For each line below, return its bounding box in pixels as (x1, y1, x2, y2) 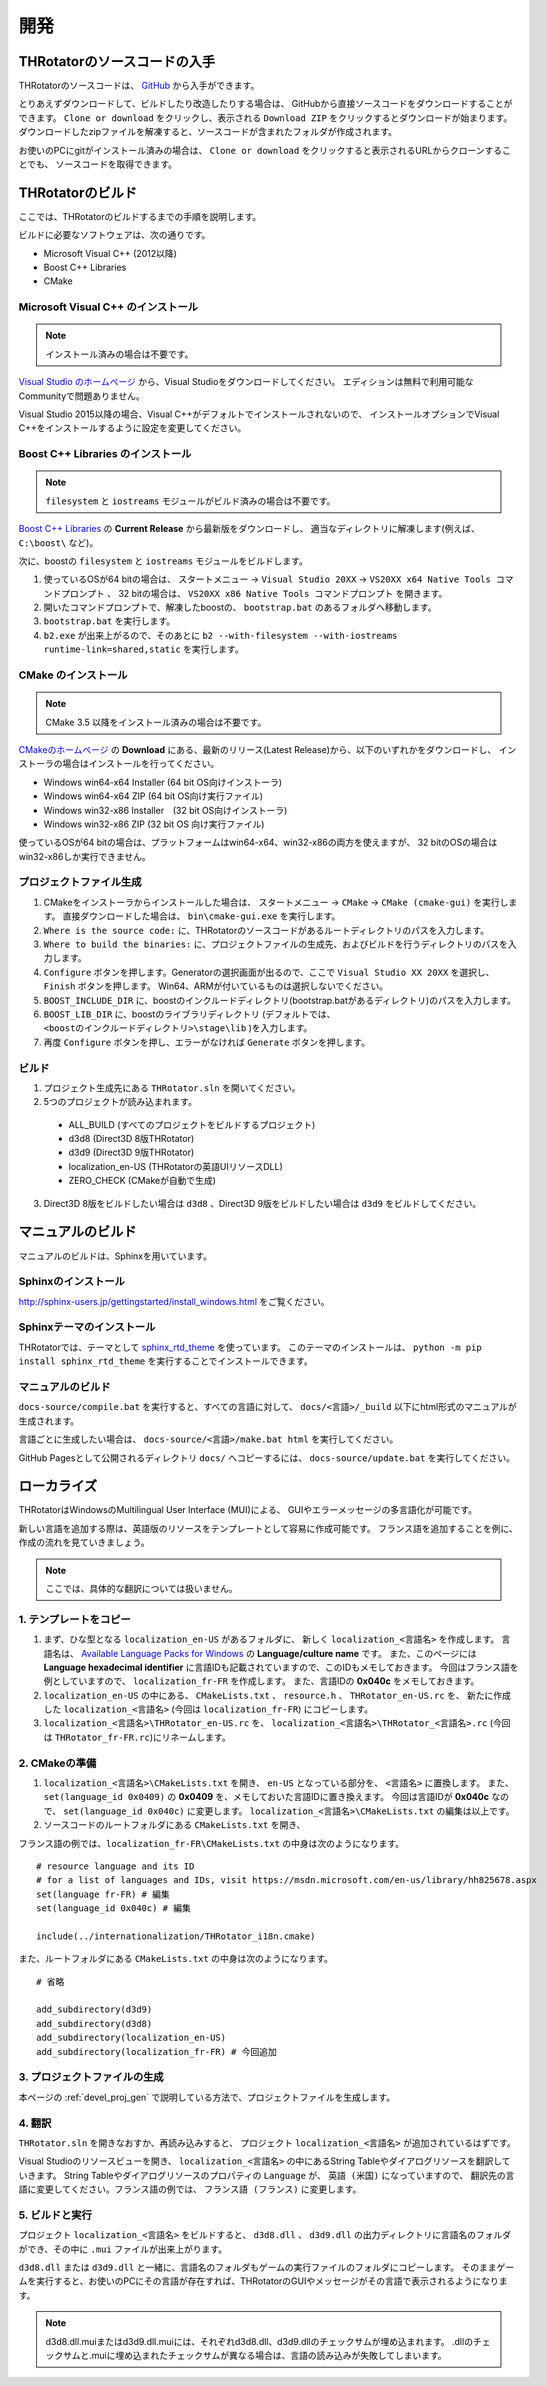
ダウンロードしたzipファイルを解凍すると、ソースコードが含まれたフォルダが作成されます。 (18, 126, 398, 138)
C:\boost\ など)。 (18, 536, 99, 549)
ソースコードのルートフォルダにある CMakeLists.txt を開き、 (43, 1819, 306, 1831)
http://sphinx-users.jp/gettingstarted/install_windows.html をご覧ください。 (18, 1295, 330, 1307)
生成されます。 (18, 1415, 80, 1427)
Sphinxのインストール (18, 1275, 125, 1289)
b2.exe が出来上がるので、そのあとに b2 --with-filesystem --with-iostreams (43, 629, 398, 641)
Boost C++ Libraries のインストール (18, 447, 192, 461)
